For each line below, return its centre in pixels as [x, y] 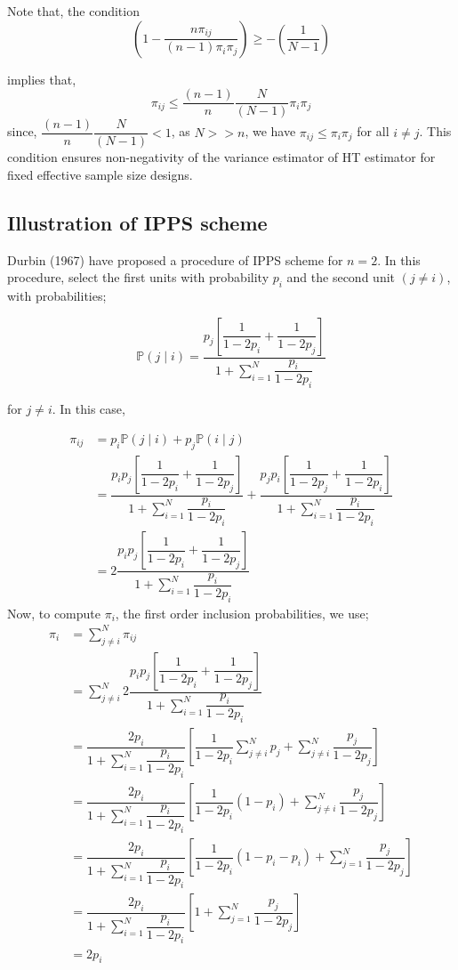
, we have [270, 131]
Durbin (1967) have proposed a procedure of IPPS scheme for [175, 259]
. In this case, [88, 409]
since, [22, 131]
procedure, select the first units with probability [138, 277]
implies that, [42, 79]
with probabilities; [57, 296]
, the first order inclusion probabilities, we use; [242, 613]
